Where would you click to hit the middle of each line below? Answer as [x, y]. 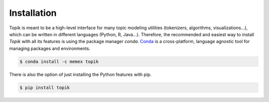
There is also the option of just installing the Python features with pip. [80, 74]
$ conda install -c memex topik [59, 61]
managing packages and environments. [50, 48]
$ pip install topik [45, 87]
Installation [33, 13]
